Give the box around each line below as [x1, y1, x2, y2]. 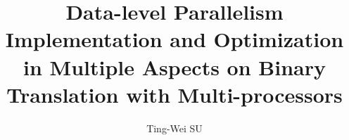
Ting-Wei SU [146, 120, 203, 135]
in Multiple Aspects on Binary [23, 52, 326, 81]
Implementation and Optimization [5, 25, 344, 53]
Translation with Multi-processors [6, 79, 343, 108]
